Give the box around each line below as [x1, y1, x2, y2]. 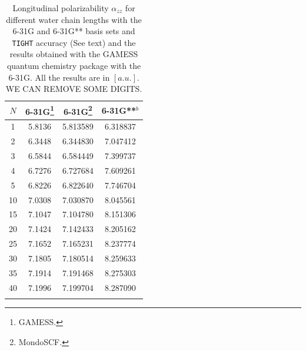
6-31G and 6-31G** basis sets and [12, 25, 135, 37]
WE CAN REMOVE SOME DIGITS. [5, 82, 142, 95]
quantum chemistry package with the [6, 59, 141, 72]
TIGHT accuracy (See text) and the [12, 36, 136, 48]
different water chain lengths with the [6, 13, 142, 25]
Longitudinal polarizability [12, 2, 109, 14]
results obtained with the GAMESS [9, 48, 138, 60]
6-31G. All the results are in [8, 71, 110, 83]
